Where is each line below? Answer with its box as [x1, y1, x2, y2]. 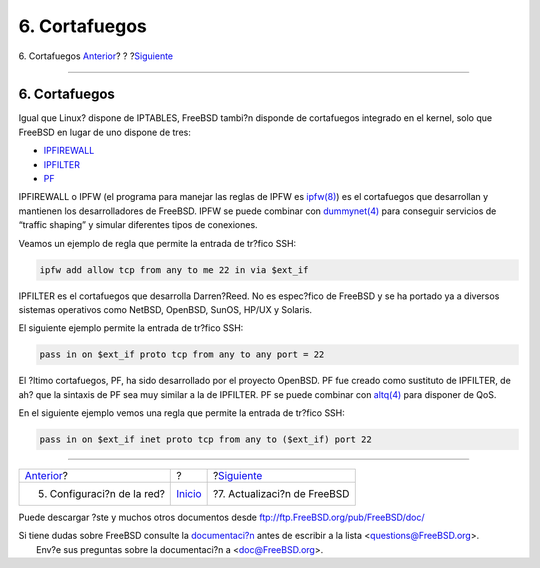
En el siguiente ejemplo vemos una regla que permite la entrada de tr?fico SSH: [18, 407, 345, 419]
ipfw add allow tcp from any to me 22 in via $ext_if [39, 264, 309, 275]
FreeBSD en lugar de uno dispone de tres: [18, 126, 192, 138]
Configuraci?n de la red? [49, 487, 165, 501]
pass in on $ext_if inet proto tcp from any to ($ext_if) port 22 [39, 434, 372, 445]
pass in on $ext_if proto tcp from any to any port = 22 [39, 349, 325, 360]
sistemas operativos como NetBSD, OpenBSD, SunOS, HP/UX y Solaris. [18, 303, 313, 315]
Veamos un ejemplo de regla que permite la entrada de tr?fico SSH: [18, 237, 297, 249]
